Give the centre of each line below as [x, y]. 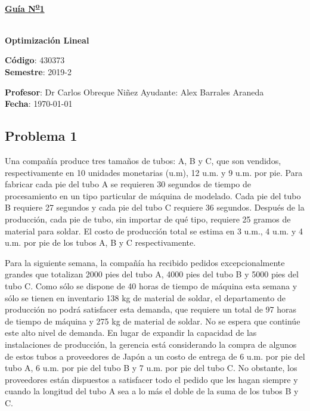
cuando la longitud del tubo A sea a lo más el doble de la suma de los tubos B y [152, 391]
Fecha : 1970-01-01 [39, 103]
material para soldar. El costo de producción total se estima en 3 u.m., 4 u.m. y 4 [154, 231]
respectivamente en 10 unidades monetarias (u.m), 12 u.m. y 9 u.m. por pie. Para [154, 172]
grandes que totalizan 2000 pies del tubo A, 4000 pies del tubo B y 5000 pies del [152, 274]
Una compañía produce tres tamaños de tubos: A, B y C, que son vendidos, [143, 161]
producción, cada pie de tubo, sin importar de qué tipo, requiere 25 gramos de [148, 219]
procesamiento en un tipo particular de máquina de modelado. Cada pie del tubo [153, 195]
